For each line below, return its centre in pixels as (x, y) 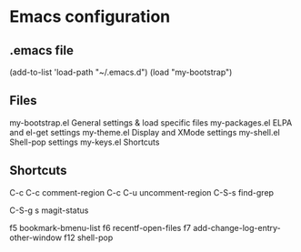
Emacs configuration (90, 17)
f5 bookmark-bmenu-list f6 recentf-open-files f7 (100, 227)
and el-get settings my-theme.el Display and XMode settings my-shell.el (145, 132)
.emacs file (42, 50)
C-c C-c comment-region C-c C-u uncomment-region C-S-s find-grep (142, 192)
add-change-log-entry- (237, 227)
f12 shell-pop (88, 237)
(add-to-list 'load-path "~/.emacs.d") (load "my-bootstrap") (121, 72)
